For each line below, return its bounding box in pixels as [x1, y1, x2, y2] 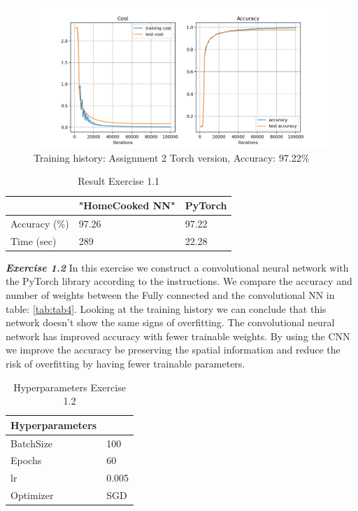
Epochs [10, 453, 42, 468]
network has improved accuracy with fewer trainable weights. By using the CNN [6, 328, 350, 343]
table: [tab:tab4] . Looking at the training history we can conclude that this [6, 301, 327, 316]
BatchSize [10, 435, 53, 450]
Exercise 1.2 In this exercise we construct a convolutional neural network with [6, 260, 349, 274]
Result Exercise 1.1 [78, 174, 160, 188]
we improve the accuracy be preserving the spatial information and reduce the [6, 342, 341, 357]
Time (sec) [10, 233, 57, 248]
